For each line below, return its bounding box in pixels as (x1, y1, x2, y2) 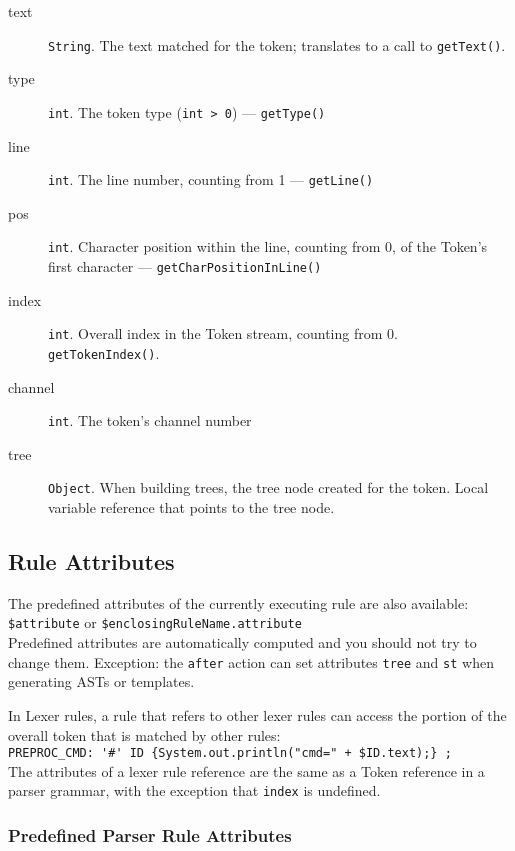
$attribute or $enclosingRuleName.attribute (8, 612, 302, 633)
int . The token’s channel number (48, 410, 252, 431)
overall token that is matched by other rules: (8, 724, 281, 745)
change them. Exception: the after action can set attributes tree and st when (8, 651, 494, 672)
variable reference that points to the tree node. (48, 497, 335, 518)
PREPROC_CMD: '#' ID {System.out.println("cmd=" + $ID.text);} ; (8, 746, 452, 761)
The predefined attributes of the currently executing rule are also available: (8, 592, 469, 613)
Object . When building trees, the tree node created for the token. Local (48, 477, 489, 498)
